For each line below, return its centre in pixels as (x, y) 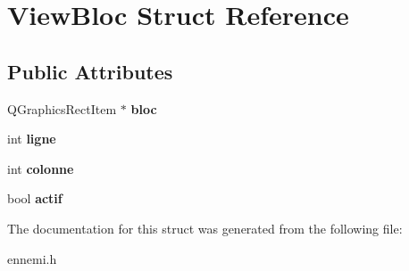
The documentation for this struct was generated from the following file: (205, 228)
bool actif (35, 198)
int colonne (41, 168)
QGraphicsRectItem (62, 108)
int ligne (32, 139)
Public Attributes (90, 71)
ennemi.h (32, 258)
